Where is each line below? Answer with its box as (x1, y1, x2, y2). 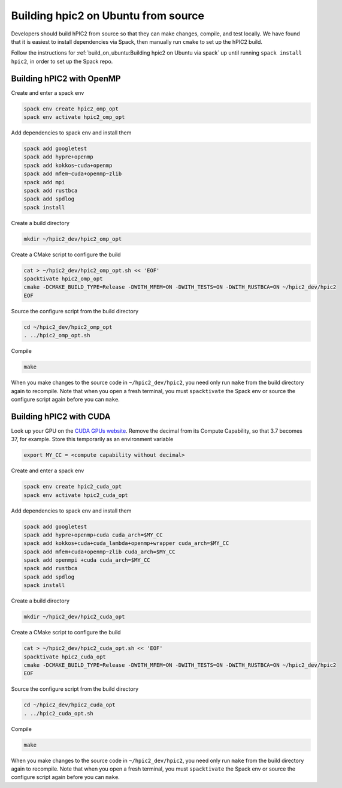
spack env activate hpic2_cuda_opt (23, 492, 128, 498)
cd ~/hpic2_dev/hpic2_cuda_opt (23, 702, 116, 708)
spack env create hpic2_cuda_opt (23, 483, 122, 490)
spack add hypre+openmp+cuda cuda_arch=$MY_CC (23, 531, 163, 538)
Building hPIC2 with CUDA (11, 411, 111, 421)
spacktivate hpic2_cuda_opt (23, 653, 106, 660)
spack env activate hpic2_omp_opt (23, 114, 125, 120)
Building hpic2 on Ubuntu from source (11, 9, 205, 22)
